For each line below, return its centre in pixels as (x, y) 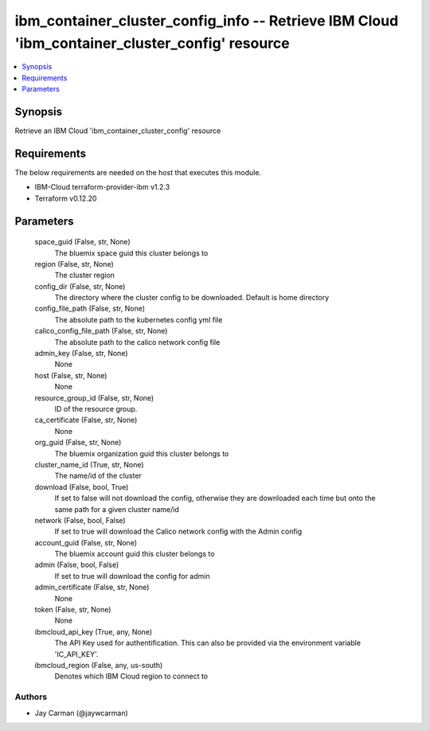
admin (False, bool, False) (77, 565)
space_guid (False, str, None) (82, 242)
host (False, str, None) (71, 375)
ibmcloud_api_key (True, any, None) (94, 631)
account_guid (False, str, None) (86, 542)
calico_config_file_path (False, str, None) (101, 331)
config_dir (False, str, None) (80, 286)
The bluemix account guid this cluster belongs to (135, 554)
